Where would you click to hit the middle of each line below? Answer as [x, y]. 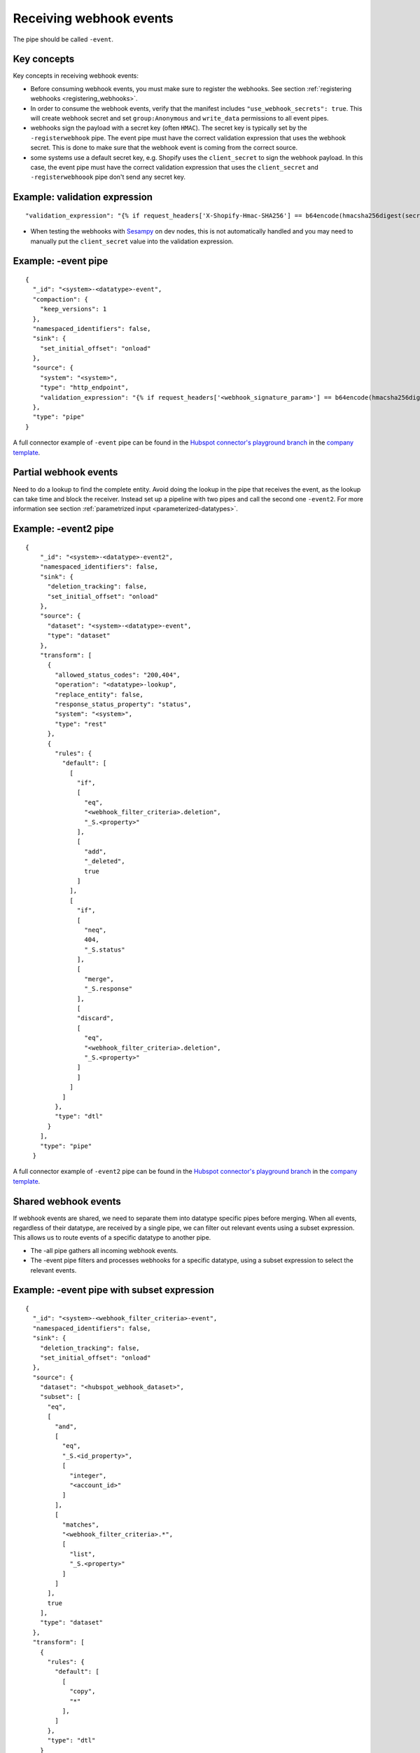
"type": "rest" [81, 724]
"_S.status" [105, 949]
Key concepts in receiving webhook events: [76, 76]
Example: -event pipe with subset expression [114, 1290]
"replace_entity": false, [99, 695]
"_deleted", [105, 861]
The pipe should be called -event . [63, 39]
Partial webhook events [65, 472]
